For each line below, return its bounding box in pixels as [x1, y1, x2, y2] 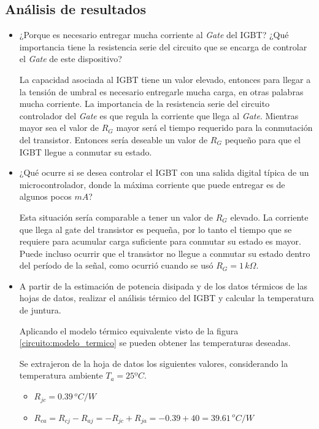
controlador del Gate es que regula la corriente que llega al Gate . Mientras [19, 109, 299, 122]
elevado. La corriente [230, 210, 309, 223]
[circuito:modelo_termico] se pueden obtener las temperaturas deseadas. [19, 336, 291, 349]
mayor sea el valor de [19, 121, 99, 134]
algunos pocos [19, 190, 72, 203]
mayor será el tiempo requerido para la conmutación [116, 121, 313, 134]
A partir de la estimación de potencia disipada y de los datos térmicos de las [19, 279, 307, 292]
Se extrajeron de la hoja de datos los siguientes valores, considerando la [19, 356, 288, 369]
